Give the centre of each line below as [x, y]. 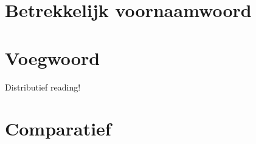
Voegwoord [53, 57]
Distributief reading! [43, 87]
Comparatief [58, 129]
